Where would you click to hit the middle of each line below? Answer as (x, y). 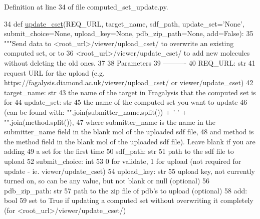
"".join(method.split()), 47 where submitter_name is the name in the (110, 122)
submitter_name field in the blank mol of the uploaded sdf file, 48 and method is (129, 132)
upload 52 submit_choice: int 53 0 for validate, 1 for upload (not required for (123, 161)
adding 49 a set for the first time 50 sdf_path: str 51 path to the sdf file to (119, 151)
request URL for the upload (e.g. (54, 72)
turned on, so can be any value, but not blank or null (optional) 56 (107, 181)
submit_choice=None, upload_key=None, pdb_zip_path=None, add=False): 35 (129, 33)
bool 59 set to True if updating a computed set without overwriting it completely (129, 200)
